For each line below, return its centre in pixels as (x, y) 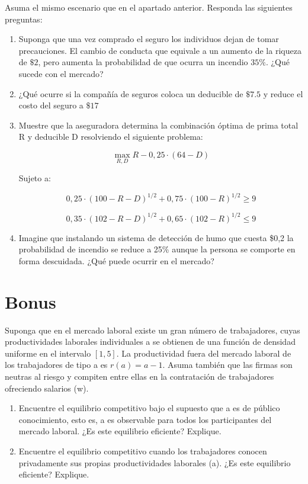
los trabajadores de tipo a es (56, 365)
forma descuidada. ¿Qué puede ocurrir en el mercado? (116, 260)
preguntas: (24, 19)
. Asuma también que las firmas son (227, 365)
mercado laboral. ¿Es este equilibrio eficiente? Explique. (120, 431)
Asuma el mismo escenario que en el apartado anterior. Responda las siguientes (149, 7)
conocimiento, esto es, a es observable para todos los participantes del (145, 419)
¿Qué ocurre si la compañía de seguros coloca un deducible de (131, 93)
